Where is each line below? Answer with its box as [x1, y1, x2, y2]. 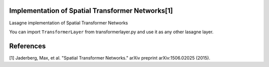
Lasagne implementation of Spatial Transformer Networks [9, 20, 128, 26]
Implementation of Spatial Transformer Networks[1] [9, 6, 173, 15]
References [9, 42, 46, 50]
